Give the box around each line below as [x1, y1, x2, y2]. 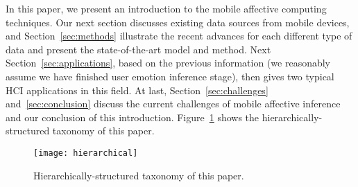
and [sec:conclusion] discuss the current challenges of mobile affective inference [6, 96, 341, 111]
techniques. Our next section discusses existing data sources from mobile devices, [6, 15, 350, 29]
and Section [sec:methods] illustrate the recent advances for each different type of [6, 28, 352, 43]
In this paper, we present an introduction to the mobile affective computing [6, 1, 327, 15]
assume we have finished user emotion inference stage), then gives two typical [6, 69, 334, 83]
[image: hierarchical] [33, 148, 138, 158]
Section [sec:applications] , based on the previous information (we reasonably [6, 55, 330, 70]
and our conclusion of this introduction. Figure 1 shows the [6, 109, 259, 124]
